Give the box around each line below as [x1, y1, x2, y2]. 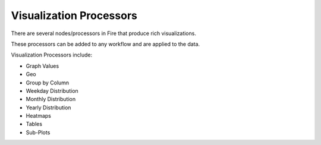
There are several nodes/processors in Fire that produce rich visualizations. [11, 30, 196, 37]
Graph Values [26, 62, 59, 70]
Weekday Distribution [26, 87, 78, 94]
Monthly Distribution [26, 96, 76, 103]
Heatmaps [26, 112, 52, 119]
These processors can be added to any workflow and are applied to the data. [11, 40, 200, 48]
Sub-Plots [26, 128, 51, 136]
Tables [26, 121, 43, 128]
